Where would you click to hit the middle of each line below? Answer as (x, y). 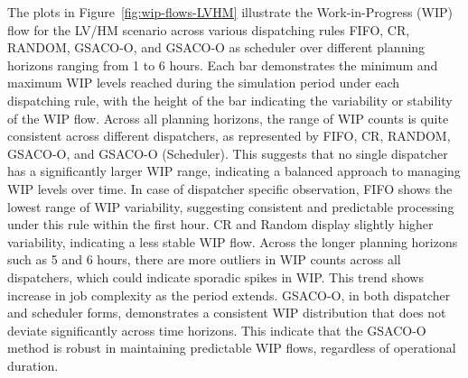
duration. (33, 365)
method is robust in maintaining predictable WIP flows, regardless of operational (232, 348)
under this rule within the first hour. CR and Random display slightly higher (220, 224)
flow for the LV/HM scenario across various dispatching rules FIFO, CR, (209, 29)
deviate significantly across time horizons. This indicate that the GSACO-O (217, 330)
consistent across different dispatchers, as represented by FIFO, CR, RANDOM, (229, 136)
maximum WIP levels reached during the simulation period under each (204, 83)
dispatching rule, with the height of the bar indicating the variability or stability (230, 100)
